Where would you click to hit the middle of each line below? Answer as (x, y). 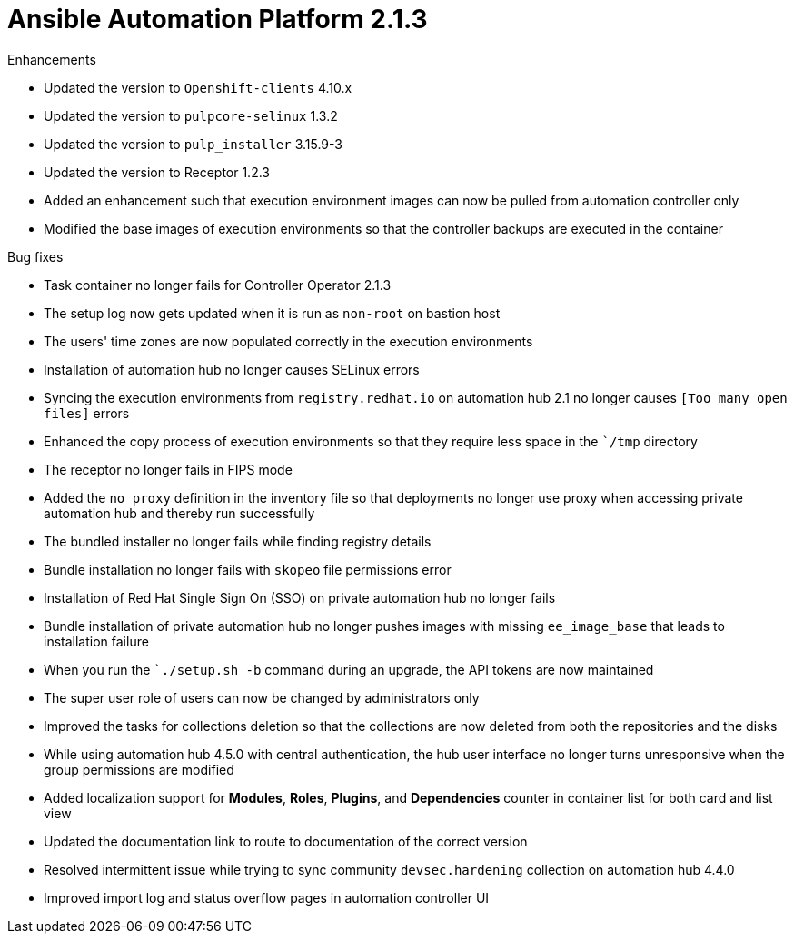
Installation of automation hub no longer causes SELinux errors (232, 369)
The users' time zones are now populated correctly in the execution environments (288, 341)
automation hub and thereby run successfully (179, 513)
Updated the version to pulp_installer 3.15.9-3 (193, 144)
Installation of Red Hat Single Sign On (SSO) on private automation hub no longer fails (300, 597)
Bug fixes (35, 256)
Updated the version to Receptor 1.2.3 (157, 172)
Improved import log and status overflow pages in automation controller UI (267, 897)
